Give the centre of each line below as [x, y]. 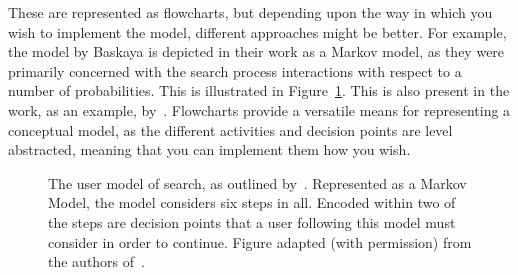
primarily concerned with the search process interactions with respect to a [235, 70]
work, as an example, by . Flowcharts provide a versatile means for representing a [259, 109]
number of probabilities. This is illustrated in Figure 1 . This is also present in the [259, 90]
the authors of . [96, 261]
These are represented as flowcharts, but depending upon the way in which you [250, 12]
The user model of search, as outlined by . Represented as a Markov [257, 182]
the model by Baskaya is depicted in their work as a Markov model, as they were [256, 51]
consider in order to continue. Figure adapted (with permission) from [260, 241]
